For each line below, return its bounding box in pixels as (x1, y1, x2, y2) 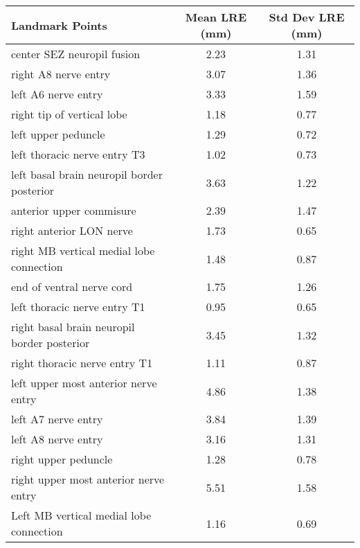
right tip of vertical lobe (11, 106, 127, 122)
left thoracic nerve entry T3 (11, 146, 145, 162)
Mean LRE (185, 9, 246, 25)
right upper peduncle (11, 451, 113, 467)
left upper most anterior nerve (11, 375, 157, 391)
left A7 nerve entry (11, 411, 103, 427)
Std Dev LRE (269, 9, 345, 25)
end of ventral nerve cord (11, 279, 133, 294)
